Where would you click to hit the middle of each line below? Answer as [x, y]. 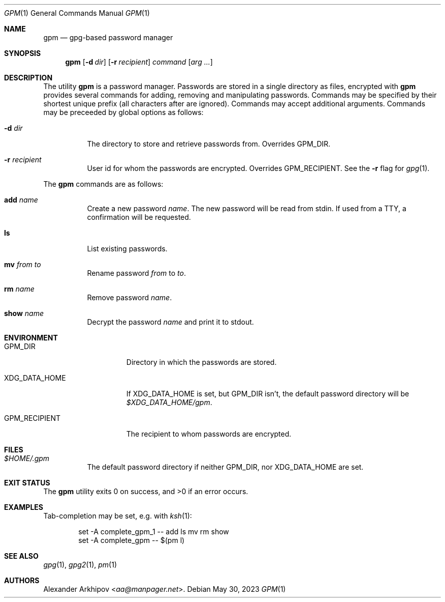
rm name [19, 289]
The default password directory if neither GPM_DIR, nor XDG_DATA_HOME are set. [225, 467]
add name [21, 200]
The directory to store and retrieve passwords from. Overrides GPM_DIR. [209, 144]
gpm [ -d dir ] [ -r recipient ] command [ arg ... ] [139, 62]
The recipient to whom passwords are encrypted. [209, 434]
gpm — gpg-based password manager [108, 37]
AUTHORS [22, 580]
